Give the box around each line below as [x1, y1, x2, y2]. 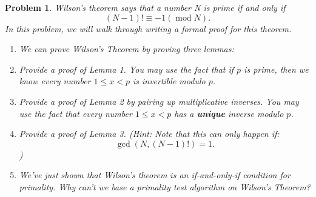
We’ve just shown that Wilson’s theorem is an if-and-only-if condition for [19, 169, 291, 181]
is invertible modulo [132, 75, 206, 87]
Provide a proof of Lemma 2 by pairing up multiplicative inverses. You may [19, 95, 299, 107]
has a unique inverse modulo [174, 107, 284, 119]
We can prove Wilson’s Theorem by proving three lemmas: [19, 42, 234, 55]
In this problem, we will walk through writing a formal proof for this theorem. [5, 22, 292, 35]
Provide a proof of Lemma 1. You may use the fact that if [19, 62, 234, 75]
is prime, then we [244, 62, 309, 75]
